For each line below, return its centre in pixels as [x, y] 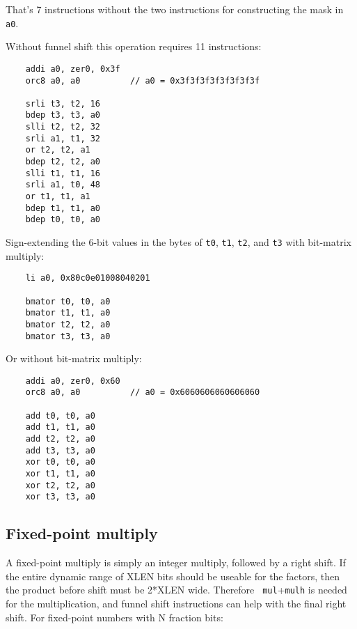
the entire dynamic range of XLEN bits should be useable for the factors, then [173, 576]
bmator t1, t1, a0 [68, 313]
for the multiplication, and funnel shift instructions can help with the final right [176, 604]
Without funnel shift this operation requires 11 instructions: [134, 46]
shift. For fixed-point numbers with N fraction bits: [114, 617]
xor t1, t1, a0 [60, 474]
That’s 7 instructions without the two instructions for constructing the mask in [175, 9]
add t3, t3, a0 [60, 450]
